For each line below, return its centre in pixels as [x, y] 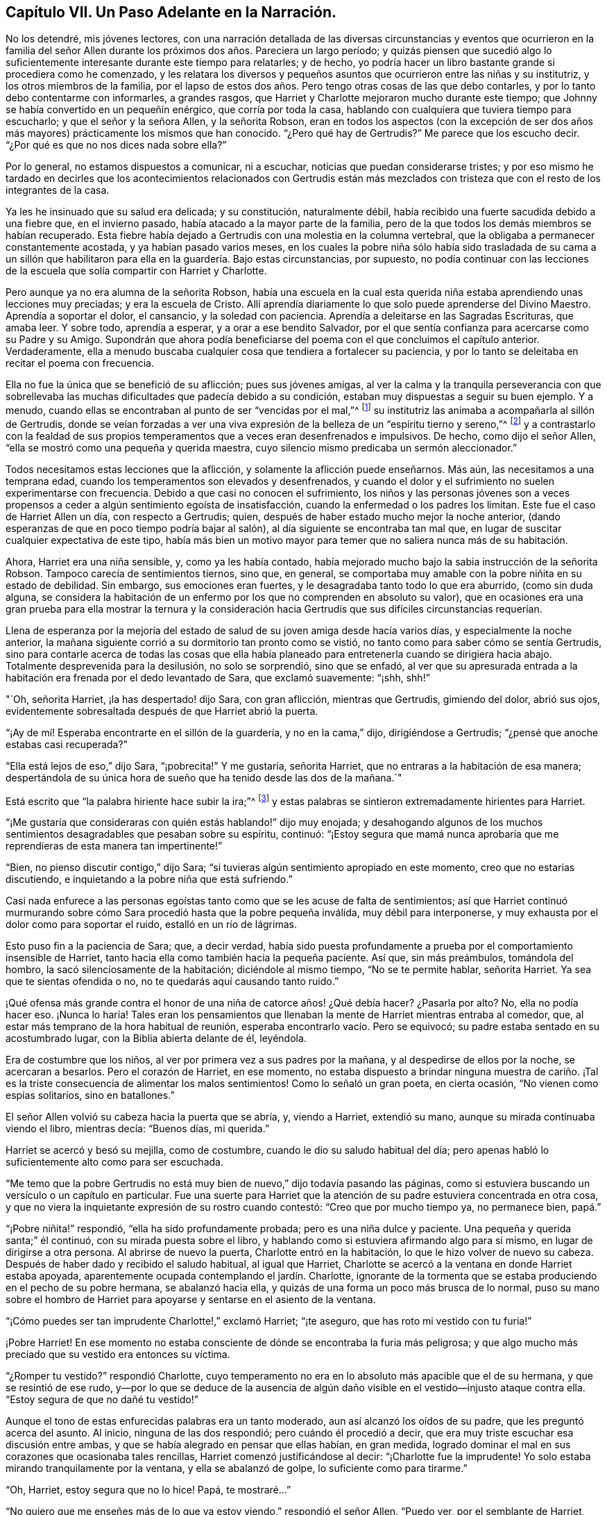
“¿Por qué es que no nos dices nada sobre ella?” [116, 145]
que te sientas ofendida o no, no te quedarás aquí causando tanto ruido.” [172, 982]
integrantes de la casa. [58, 190]
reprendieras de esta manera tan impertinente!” [114, 846]
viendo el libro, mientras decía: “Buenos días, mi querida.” [138, 1129]
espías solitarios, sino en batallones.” [90, 1095]
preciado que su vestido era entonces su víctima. [118, 1355]
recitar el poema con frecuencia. [80, 363]
